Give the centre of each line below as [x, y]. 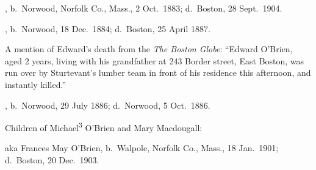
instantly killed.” [36, 84]
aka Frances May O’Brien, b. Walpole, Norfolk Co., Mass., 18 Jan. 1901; [142, 148]
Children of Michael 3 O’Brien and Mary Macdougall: [104, 127]
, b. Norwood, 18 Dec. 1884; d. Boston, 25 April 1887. [108, 28]
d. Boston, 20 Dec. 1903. [52, 160]
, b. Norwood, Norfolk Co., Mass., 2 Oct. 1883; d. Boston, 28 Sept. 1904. [144, 8]
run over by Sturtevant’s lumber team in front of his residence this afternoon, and [158, 73]
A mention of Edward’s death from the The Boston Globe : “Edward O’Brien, [149, 49]
